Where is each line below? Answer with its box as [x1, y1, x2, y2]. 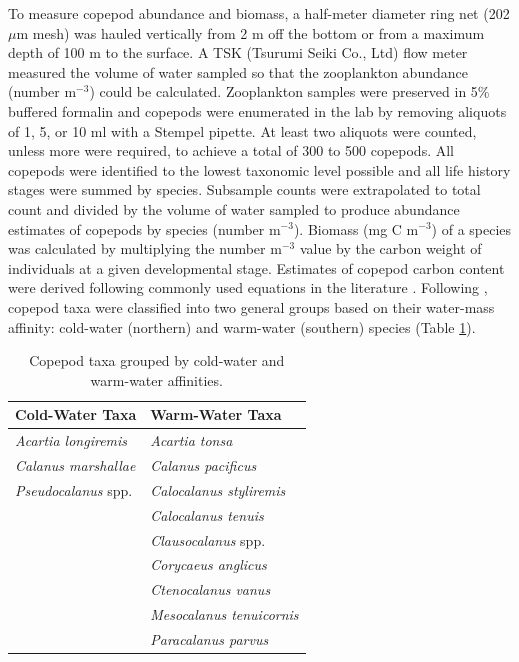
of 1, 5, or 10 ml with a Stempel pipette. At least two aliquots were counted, [8, 120, 477, 141]
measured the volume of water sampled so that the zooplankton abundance [8, 61, 468, 82]
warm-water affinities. [90, 369, 223, 390]
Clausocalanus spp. [150, 529, 266, 550]
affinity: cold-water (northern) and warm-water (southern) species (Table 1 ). [8, 316, 476, 337]
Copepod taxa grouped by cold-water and [29, 350, 285, 371]
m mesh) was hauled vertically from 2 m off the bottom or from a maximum [16, 22, 485, 43]
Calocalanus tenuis [150, 504, 264, 525]
